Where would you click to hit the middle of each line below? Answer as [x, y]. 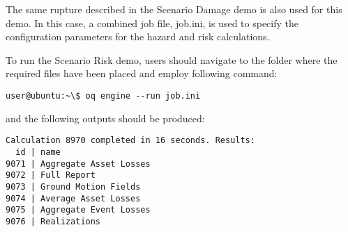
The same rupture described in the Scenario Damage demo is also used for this [174, 9]
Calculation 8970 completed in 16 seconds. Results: [130, 141]
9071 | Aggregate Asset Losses [78, 164]
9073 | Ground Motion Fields [73, 187]
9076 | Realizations [53, 221]
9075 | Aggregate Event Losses [78, 210]
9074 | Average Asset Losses [73, 198]
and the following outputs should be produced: [105, 118]
